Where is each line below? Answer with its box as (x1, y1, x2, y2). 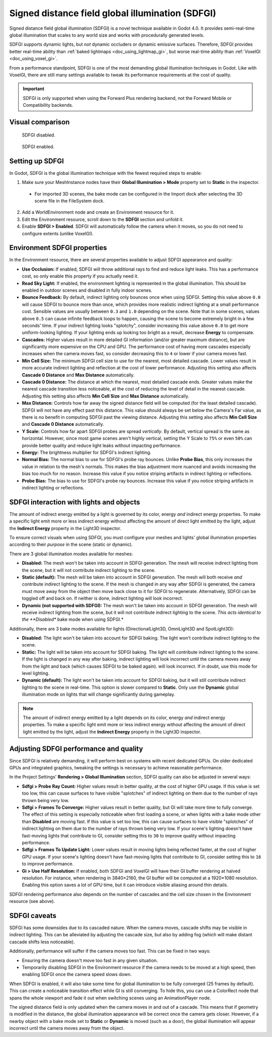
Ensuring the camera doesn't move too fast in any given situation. (22, 957, 158, 963)
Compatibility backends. (23, 102, 74, 108)
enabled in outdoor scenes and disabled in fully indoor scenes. (22, 287, 153, 293)
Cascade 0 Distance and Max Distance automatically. (22, 372, 135, 378)
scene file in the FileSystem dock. (34, 198, 105, 204)
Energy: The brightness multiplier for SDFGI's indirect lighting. (22, 449, 152, 456)
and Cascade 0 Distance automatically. (22, 421, 104, 427)
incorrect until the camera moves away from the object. (9, 1025, 124, 1031)
